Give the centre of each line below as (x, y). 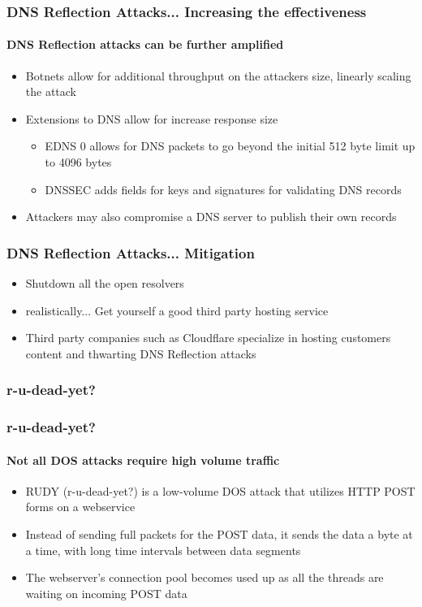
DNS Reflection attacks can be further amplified (145, 44)
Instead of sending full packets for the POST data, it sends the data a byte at (219, 534)
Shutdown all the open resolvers (105, 283)
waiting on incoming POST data (106, 593)
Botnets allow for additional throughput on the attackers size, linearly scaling (218, 75)
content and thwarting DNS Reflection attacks (141, 353)
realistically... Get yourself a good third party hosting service (177, 310)
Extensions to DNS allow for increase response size (152, 118)
